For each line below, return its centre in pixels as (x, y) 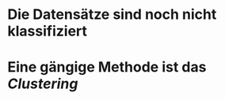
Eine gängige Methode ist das (107, 67)
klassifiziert (48, 31)
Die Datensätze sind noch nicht (112, 15)
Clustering (43, 84)
